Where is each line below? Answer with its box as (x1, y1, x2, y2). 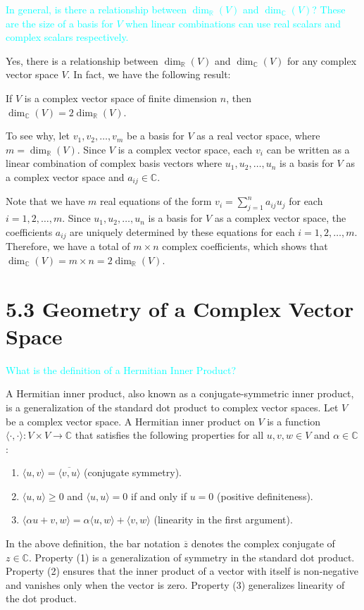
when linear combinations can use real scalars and (125, 15, 341, 30)
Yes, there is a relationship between (6, 53, 158, 68)
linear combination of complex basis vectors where (6, 156, 222, 170)
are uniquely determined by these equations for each (70, 224, 295, 239)
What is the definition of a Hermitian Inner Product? (6, 362, 237, 377)
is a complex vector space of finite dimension (24, 90, 218, 105)
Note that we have (6, 194, 85, 208)
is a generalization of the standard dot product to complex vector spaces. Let (6, 399, 339, 414)
